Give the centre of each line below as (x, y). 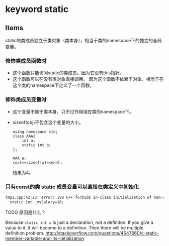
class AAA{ (24, 136)
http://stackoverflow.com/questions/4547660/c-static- (102, 233)
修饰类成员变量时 (26, 100)
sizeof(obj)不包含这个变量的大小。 (48, 122)
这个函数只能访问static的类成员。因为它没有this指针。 (68, 73)
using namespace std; (35, 132)
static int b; (36, 145)
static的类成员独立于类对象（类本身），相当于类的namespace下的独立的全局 (83, 40)
